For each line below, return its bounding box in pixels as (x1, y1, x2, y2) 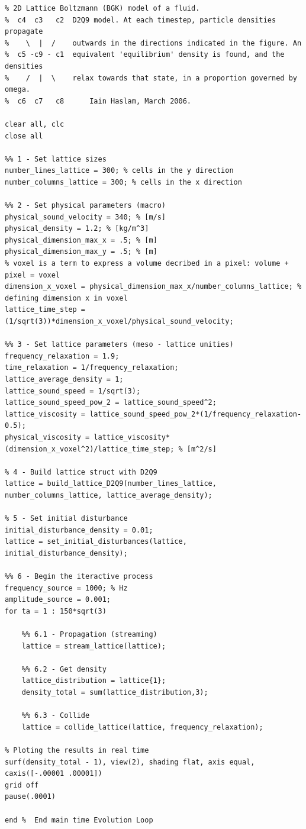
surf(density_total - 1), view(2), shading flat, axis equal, (5, 757, 255, 766)
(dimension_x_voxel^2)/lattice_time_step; (5, 444, 175, 453)
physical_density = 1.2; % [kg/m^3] (5, 224, 149, 233)
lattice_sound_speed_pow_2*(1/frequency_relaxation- (89, 409, 302, 418)
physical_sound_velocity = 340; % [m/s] (5, 212, 166, 221)
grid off (5, 780, 39, 789)
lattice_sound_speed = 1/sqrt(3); (5, 386, 141, 395)
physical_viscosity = (5, 433, 90, 441)
